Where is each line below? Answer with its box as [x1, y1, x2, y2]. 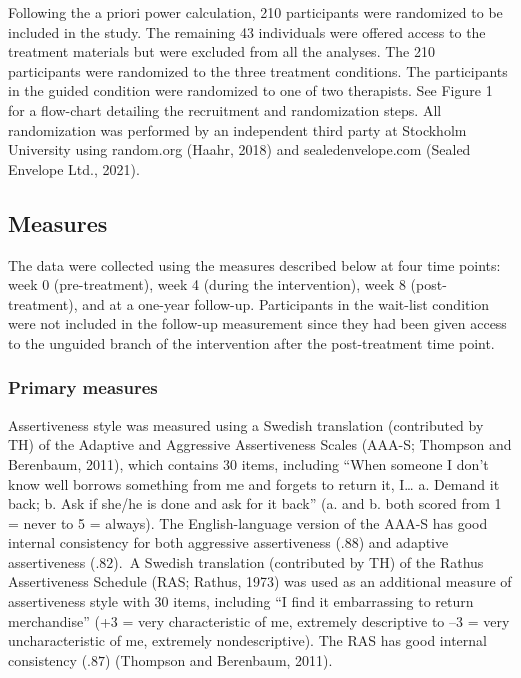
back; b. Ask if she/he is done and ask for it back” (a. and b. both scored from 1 [8, 493, 502, 514]
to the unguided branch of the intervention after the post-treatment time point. [8, 332, 495, 353]
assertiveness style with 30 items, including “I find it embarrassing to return [8, 591, 474, 612]
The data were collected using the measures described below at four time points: [8, 254, 501, 275]
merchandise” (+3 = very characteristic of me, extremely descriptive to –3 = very [8, 610, 510, 631]
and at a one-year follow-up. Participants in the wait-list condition [82, 293, 490, 314]
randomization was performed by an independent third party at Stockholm [8, 119, 467, 140]
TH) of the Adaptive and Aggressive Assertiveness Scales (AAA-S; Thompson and [8, 434, 512, 455]
